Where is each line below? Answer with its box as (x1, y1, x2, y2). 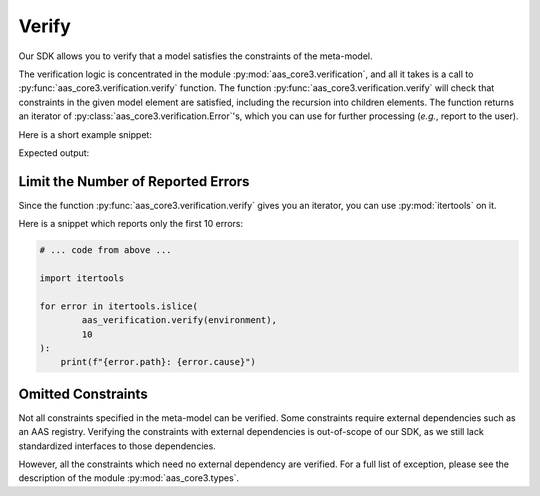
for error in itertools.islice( (39, 300, 199, 312)
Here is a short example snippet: (18, 128, 152, 140)
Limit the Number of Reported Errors (18, 173, 250, 190)
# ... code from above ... (39, 245, 172, 256)
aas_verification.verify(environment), (81, 315, 277, 326)
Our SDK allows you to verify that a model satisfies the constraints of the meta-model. (18, 50, 373, 62)
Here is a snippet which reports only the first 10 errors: (18, 218, 244, 230)
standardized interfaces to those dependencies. (18, 440, 217, 452)
